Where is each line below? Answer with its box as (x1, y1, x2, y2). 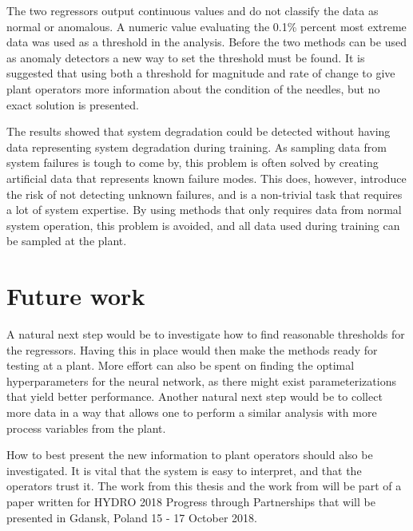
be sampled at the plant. (6, 232, 127, 249)
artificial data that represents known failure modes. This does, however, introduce (6, 169, 407, 186)
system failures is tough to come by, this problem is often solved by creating (6, 154, 379, 171)
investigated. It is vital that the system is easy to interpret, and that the (6, 462, 362, 478)
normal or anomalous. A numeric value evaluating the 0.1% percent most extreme (6, 18, 407, 34)
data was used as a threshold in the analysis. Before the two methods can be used (6, 34, 407, 50)
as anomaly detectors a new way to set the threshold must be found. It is (6, 49, 365, 65)
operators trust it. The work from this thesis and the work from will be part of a (6, 478, 402, 494)
